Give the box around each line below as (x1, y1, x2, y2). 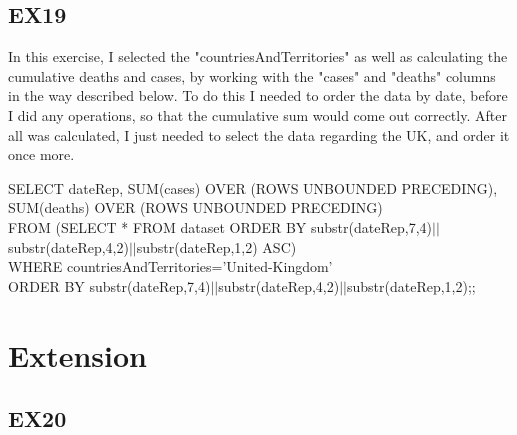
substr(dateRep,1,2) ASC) (136, 236, 297, 257)
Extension (8, 334, 147, 375)
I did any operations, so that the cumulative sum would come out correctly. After (8, 104, 507, 125)
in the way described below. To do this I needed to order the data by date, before (8, 85, 508, 106)
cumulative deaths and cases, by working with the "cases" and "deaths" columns (8, 65, 496, 86)
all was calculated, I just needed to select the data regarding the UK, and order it (8, 124, 510, 145)
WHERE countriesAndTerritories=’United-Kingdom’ (8, 256, 333, 277)
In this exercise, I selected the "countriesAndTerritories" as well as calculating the (8, 46, 508, 67)
